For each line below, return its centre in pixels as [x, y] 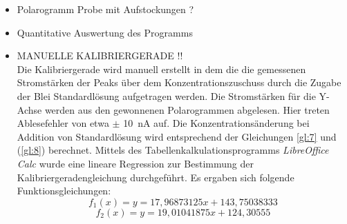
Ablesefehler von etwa [63, 123]
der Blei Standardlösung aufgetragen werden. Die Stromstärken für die [166, 95]
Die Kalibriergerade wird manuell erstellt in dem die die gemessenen [161, 69]
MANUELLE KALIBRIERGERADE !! [100, 55]
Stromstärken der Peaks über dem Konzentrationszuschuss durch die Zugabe [179, 82]
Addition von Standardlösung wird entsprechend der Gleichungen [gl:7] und [177, 136]
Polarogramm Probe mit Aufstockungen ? [105, 9]
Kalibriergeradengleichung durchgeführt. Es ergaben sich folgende [156, 177]
